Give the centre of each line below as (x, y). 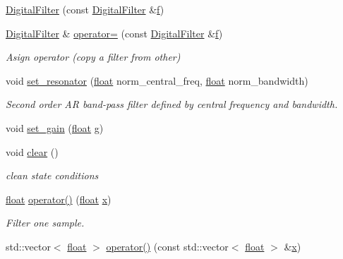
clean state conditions (52, 175)
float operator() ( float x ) (59, 199)
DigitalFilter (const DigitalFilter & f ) (85, 9)
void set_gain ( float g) (55, 127)
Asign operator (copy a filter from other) (93, 57)
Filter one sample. (45, 223)
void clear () (32, 151)
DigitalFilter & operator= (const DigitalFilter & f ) (114, 33)
